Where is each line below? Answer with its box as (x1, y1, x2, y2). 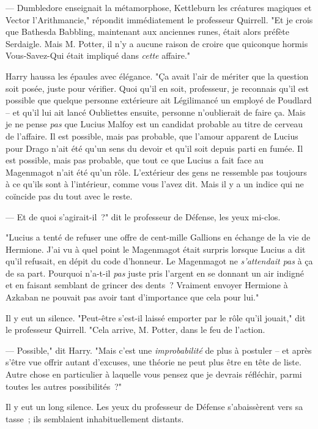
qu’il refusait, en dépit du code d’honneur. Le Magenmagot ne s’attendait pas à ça (6, 255, 313, 267)
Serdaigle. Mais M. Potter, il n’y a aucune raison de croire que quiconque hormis (6, 37, 308, 50)
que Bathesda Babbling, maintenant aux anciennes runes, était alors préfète (6, 25, 289, 38)
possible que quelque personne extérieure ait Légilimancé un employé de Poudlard (6, 94, 312, 106)
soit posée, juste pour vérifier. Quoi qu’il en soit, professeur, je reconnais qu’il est (6, 81, 309, 94)
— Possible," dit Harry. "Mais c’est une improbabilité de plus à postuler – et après (6, 343, 312, 356)
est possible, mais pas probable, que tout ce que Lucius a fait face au (6, 154, 264, 166)
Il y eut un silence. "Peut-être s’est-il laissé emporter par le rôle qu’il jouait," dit (6, 311, 306, 324)
